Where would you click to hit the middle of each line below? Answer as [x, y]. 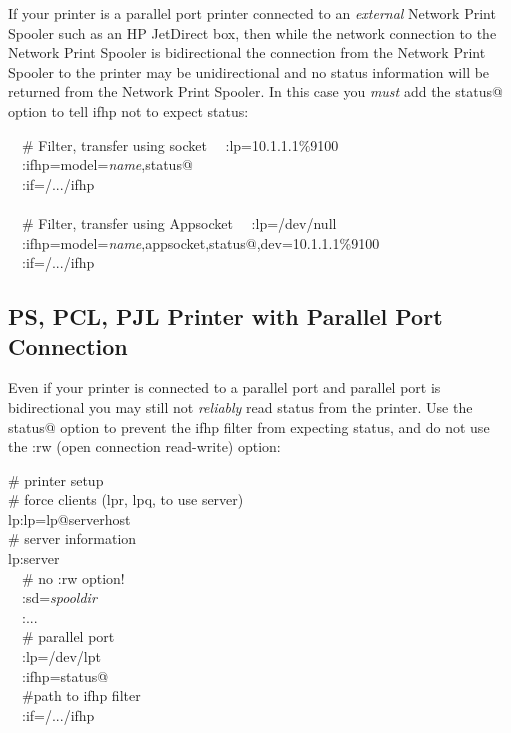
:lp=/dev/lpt [61, 656]
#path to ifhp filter [81, 695]
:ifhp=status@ [65, 675]
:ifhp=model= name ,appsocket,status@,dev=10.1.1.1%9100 [200, 242]
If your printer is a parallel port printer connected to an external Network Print [252, 13]
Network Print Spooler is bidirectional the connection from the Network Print [247, 52]
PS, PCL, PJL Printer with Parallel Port [225, 316]
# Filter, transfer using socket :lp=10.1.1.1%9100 [180, 144]
